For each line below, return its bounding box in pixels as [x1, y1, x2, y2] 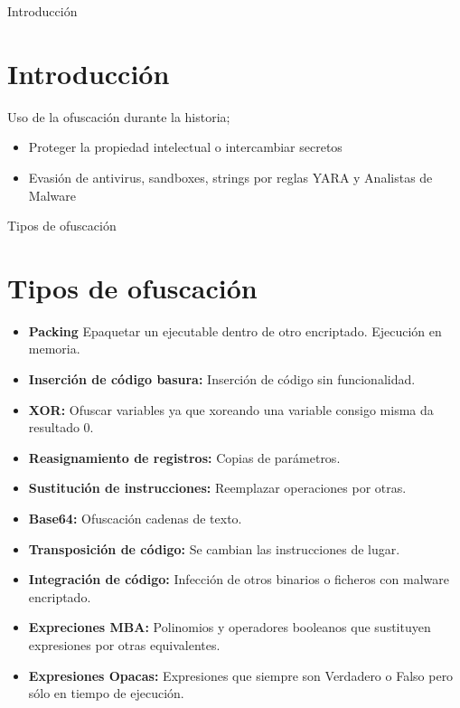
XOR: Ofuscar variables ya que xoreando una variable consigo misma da [28, 400, 434, 419]
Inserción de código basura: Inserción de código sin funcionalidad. [28, 370, 416, 388]
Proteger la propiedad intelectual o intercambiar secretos [28, 137, 343, 156]
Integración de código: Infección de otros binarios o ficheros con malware [28, 570, 449, 589]
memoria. [28, 339, 80, 358]
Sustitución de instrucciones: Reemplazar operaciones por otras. [28, 478, 407, 497]
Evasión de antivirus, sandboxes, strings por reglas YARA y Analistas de [28, 167, 433, 186]
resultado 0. [28, 418, 94, 437]
